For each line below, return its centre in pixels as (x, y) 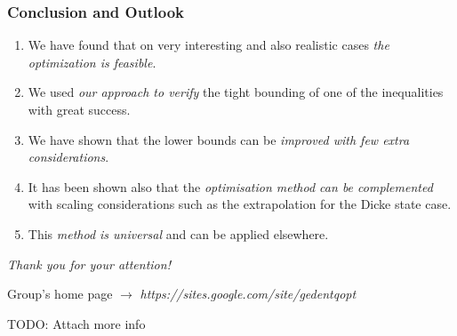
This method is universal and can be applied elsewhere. (178, 233)
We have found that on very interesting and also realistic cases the (208, 45)
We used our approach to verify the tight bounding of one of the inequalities (236, 92)
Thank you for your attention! (89, 264)
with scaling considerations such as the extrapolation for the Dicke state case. (240, 204)
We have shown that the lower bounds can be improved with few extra (219, 139)
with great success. (79, 109)
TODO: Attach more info (76, 323)
